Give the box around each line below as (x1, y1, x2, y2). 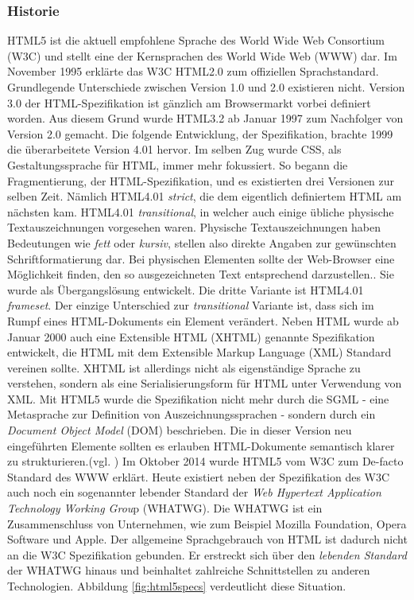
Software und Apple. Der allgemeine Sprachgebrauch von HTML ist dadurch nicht (7, 531, 408, 547)
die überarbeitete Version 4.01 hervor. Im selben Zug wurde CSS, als (7, 141, 342, 158)
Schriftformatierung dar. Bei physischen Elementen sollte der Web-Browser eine (7, 250, 395, 267)
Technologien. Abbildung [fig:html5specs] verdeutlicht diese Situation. (7, 578, 346, 594)
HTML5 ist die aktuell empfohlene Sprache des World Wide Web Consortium (7, 32, 385, 49)
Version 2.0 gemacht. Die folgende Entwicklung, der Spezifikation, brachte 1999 (7, 125, 393, 142)
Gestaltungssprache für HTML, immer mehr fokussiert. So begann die (7, 156, 348, 173)
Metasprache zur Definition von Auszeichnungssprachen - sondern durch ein (7, 406, 376, 423)
